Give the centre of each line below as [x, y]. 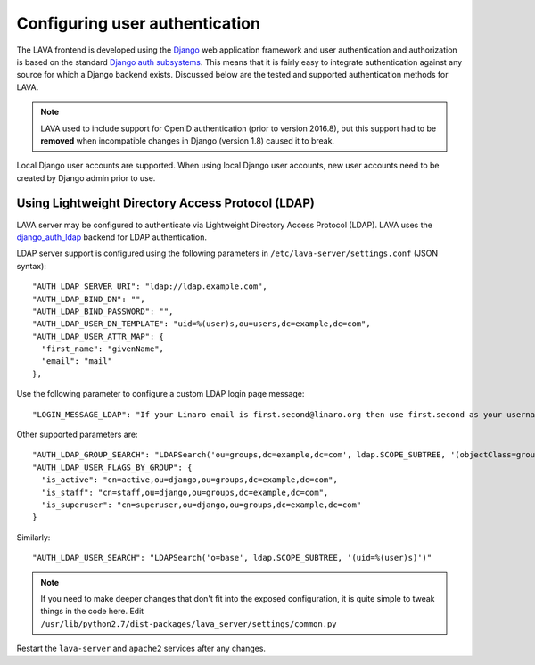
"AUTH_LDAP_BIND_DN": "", [89, 299]
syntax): [31, 266]
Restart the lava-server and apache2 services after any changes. [141, 649]
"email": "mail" [77, 361]
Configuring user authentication [138, 23]
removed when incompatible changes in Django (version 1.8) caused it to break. [187, 140]
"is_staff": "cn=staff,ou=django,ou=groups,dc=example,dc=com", [185, 492]
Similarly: [33, 537]
